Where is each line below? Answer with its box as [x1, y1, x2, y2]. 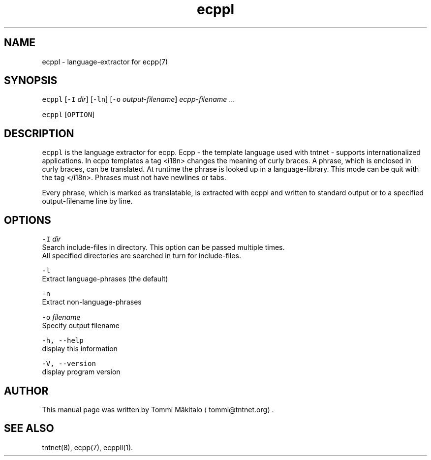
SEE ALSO [4, 422, 54, 435]
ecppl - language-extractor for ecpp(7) [42, 57, 168, 66]
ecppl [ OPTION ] [42, 110, 95, 119]
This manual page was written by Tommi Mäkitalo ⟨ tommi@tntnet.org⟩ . [42, 405, 274, 414]
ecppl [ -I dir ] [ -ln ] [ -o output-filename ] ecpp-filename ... [42, 95, 235, 104]
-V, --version [42, 360, 96, 368]
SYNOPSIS [4, 74, 58, 87]
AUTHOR [4, 384, 49, 397]
